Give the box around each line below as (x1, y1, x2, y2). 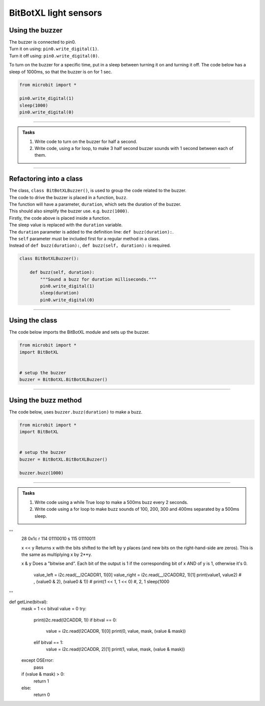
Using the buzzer (9, 26, 63, 34)
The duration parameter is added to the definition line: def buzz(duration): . (9, 229, 174, 235)
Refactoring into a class (9, 175, 83, 183)
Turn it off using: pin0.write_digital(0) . (9, 53, 99, 59)
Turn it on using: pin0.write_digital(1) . (9, 46, 99, 52)
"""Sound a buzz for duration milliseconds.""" (40, 276, 157, 282)
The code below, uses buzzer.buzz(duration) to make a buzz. (9, 409, 142, 415)
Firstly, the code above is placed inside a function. (9, 215, 111, 221)
